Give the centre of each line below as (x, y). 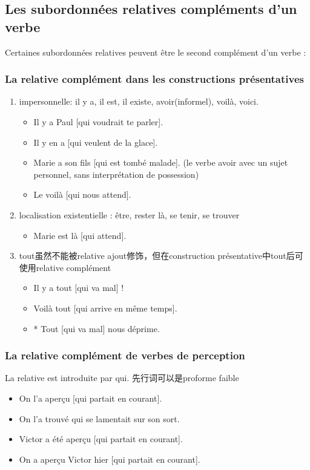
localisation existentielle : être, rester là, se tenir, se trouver (129, 214)
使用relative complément (65, 267)
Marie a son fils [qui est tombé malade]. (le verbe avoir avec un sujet (161, 162)
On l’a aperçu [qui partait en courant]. (91, 398)
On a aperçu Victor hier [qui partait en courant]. (110, 459)
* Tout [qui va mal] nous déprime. (97, 328)
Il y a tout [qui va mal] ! (79, 288)
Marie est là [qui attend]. (80, 235)
